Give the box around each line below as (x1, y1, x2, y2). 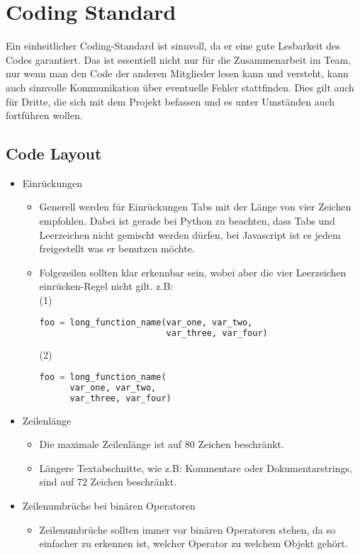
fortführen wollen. (6, 108, 83, 123)
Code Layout (6, 142, 102, 164)
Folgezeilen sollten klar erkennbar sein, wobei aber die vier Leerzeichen (39, 264, 347, 279)
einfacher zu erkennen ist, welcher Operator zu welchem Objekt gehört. (39, 536, 348, 551)
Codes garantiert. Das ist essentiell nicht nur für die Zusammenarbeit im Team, (6, 52, 351, 67)
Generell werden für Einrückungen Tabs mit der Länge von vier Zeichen (39, 199, 351, 214)
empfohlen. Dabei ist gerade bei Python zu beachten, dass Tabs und (39, 213, 335, 228)
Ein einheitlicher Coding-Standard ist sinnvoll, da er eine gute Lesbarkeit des (6, 38, 340, 53)
